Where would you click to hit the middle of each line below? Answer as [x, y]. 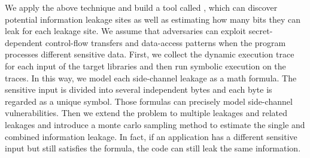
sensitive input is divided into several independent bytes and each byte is [139, 89]
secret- [261, 31]
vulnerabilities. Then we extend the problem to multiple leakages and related [146, 113]
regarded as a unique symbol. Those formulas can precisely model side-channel [149, 101]
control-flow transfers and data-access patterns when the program [165, 42]
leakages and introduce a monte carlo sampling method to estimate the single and [155, 124]
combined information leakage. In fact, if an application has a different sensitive [151, 136]
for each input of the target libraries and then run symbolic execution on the [145, 66]
